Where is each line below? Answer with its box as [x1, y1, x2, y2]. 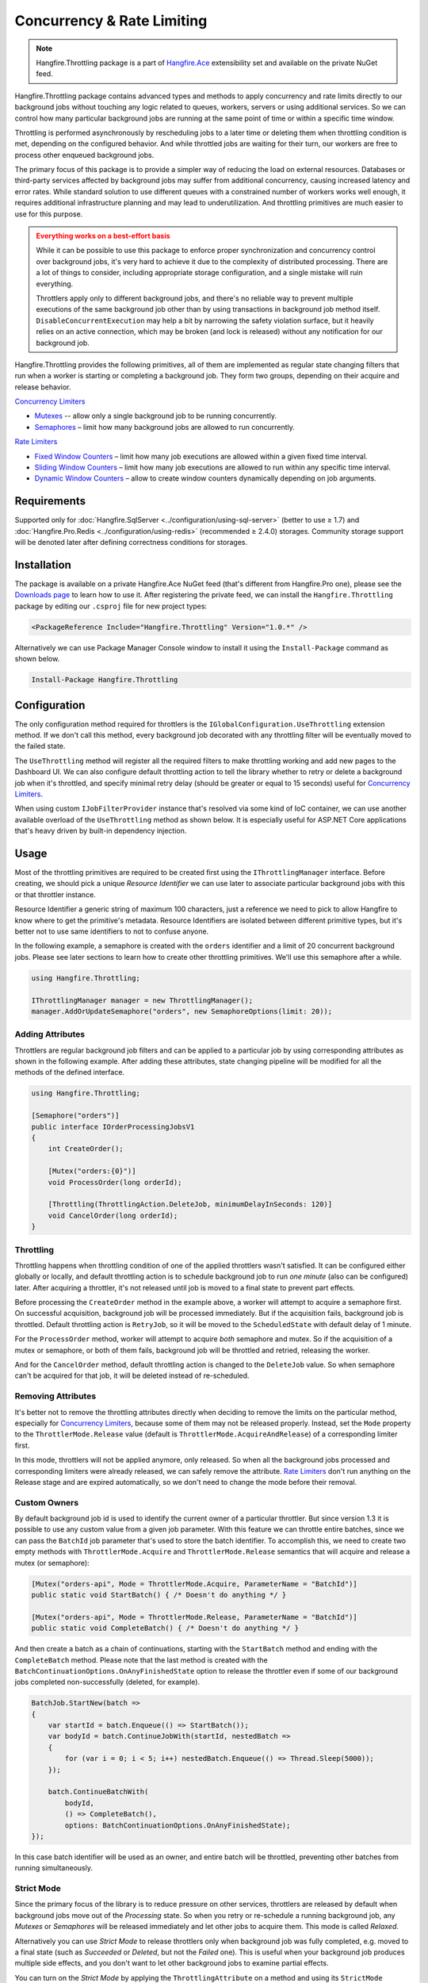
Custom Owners [14, 1497, 79, 1508]
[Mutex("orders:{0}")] [48, 1167, 136, 1176]
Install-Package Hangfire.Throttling [31, 675, 178, 685]
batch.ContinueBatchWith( [48, 1787, 149, 1797]
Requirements [14, 494, 86, 508]
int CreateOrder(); [48, 1145, 124, 1153]
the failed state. [14, 742, 66, 751]
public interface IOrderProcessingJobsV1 [31, 1122, 195, 1131]
